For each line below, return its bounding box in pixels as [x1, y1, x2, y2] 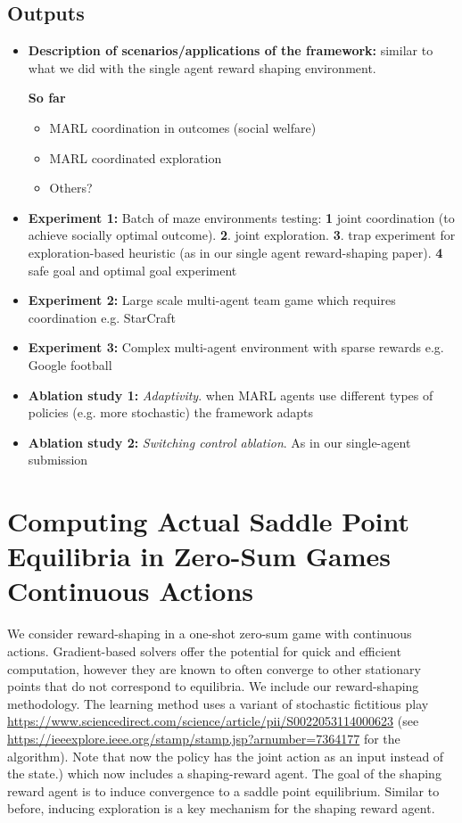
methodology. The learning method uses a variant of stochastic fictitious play [7, 694, 429, 712]
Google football [28, 355, 112, 374]
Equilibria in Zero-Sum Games [7, 538, 391, 574]
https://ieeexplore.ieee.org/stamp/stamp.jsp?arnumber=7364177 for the [7, 728, 400, 747]
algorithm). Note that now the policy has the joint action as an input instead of [7, 746, 444, 765]
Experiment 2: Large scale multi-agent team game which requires [28, 291, 396, 309]
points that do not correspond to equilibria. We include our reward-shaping [7, 677, 419, 695]
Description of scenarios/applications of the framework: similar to [28, 41, 433, 60]
